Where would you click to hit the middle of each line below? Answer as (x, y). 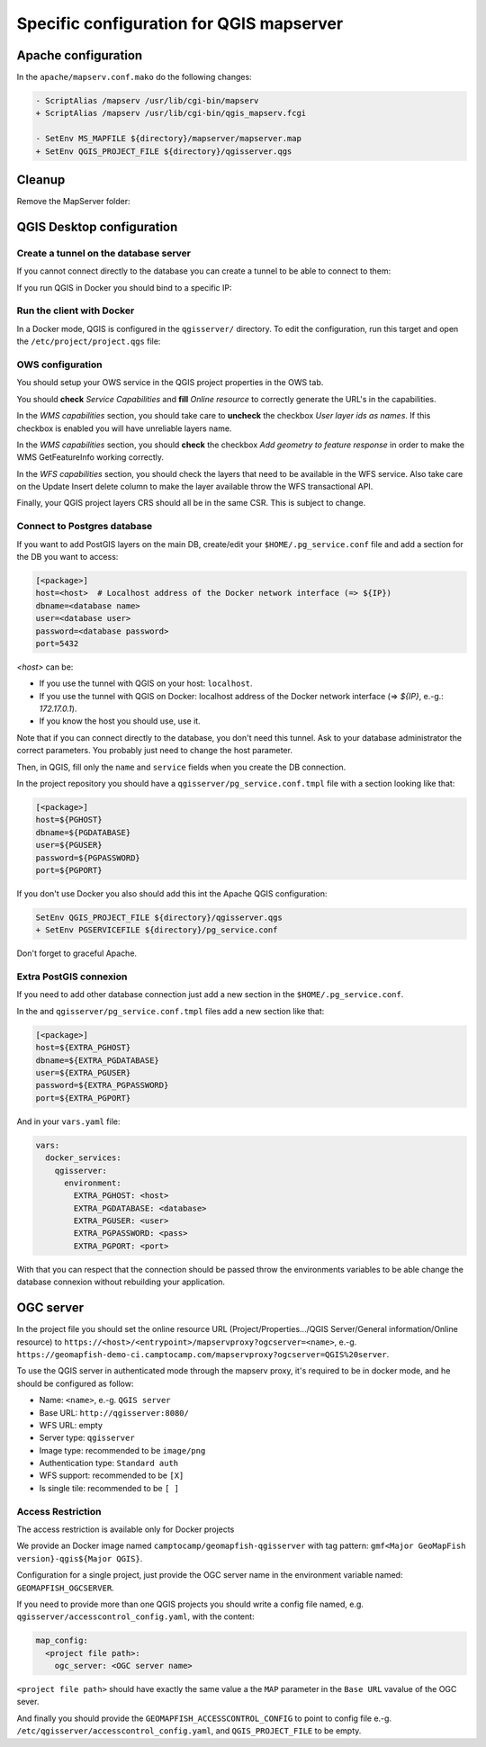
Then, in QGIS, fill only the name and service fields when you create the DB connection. (181, 767)
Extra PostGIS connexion (72, 977)
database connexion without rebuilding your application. (121, 1282)
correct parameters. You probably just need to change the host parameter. (154, 751)
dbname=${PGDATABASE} (83, 832)
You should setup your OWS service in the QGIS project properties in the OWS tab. (170, 383)
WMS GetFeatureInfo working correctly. (90, 457)
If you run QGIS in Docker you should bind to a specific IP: (125, 287)
